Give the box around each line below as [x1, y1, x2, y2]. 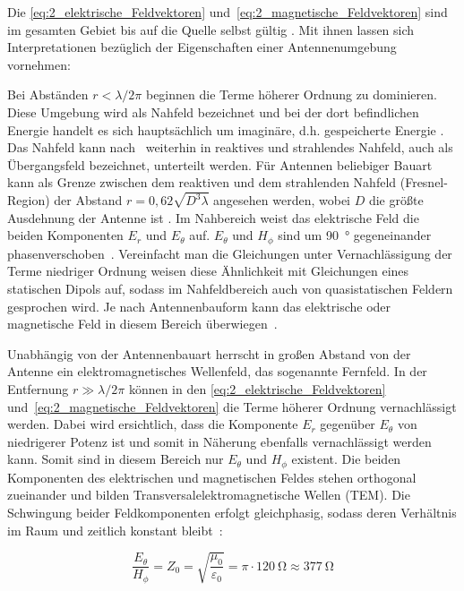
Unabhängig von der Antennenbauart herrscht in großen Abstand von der [7, 344, 411, 363]
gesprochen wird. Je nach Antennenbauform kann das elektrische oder [7, 296, 391, 315]
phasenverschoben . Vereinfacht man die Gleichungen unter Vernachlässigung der [7, 244, 452, 262]
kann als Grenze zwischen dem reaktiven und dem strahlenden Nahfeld [7, 173, 397, 192]
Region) [7, 191, 50, 210]
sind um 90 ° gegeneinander [278, 226, 432, 244]
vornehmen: [7, 55, 71, 73]
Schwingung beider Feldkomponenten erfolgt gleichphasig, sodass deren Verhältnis [7, 503, 457, 522]
